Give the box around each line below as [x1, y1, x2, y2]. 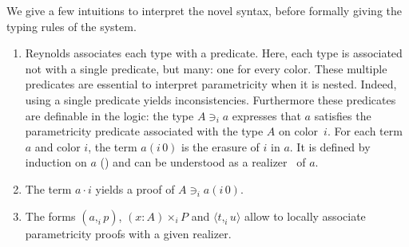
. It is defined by [289, 138, 371, 155]
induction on [25, 154, 87, 171]
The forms [25, 207, 76, 224]
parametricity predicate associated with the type [25, 123, 264, 139]
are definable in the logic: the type [25, 107, 194, 123]
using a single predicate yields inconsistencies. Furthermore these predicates [25, 91, 396, 108]
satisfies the [314, 107, 371, 123]
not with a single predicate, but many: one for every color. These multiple [25, 60, 387, 76]
